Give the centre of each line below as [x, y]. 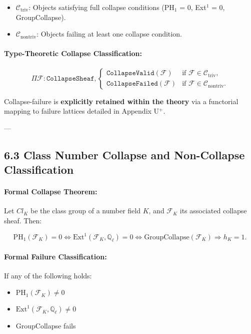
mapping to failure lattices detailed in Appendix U [82, 111]
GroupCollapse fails [46, 326]
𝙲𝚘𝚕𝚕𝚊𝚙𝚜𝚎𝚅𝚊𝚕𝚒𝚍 [130, 73]
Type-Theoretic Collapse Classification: [73, 53]
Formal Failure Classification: [55, 256]
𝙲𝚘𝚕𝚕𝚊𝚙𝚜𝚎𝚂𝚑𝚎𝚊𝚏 [70, 78]
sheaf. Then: [23, 220]
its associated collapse [213, 211]
